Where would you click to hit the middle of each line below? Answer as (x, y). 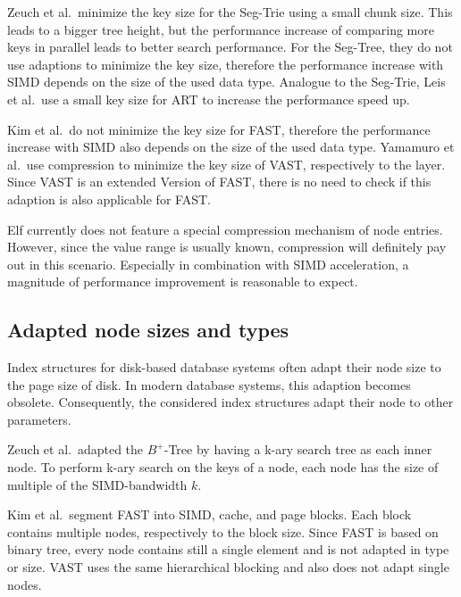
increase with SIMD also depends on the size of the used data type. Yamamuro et (231, 147)
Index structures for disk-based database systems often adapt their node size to (224, 367)
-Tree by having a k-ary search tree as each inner (298, 449)
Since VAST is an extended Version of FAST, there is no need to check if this (219, 182)
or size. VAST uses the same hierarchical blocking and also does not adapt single (228, 567)
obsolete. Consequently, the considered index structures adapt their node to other (230, 402)
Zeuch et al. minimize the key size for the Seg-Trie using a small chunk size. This (230, 12)
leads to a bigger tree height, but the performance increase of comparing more (221, 29)
